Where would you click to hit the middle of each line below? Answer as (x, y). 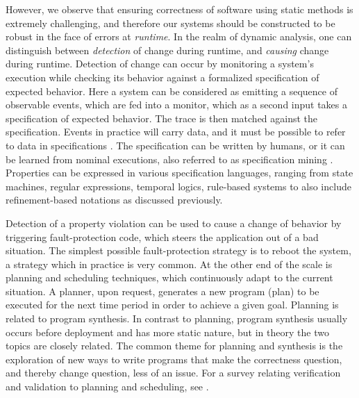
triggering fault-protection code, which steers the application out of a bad (162, 237)
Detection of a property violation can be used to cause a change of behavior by (174, 223)
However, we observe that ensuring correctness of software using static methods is (179, 9)
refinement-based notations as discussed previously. (114, 200)
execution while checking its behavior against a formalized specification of (162, 77)
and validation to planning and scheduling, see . (107, 387)
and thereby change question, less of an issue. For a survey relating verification (173, 373)
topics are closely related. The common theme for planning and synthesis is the (174, 346)
